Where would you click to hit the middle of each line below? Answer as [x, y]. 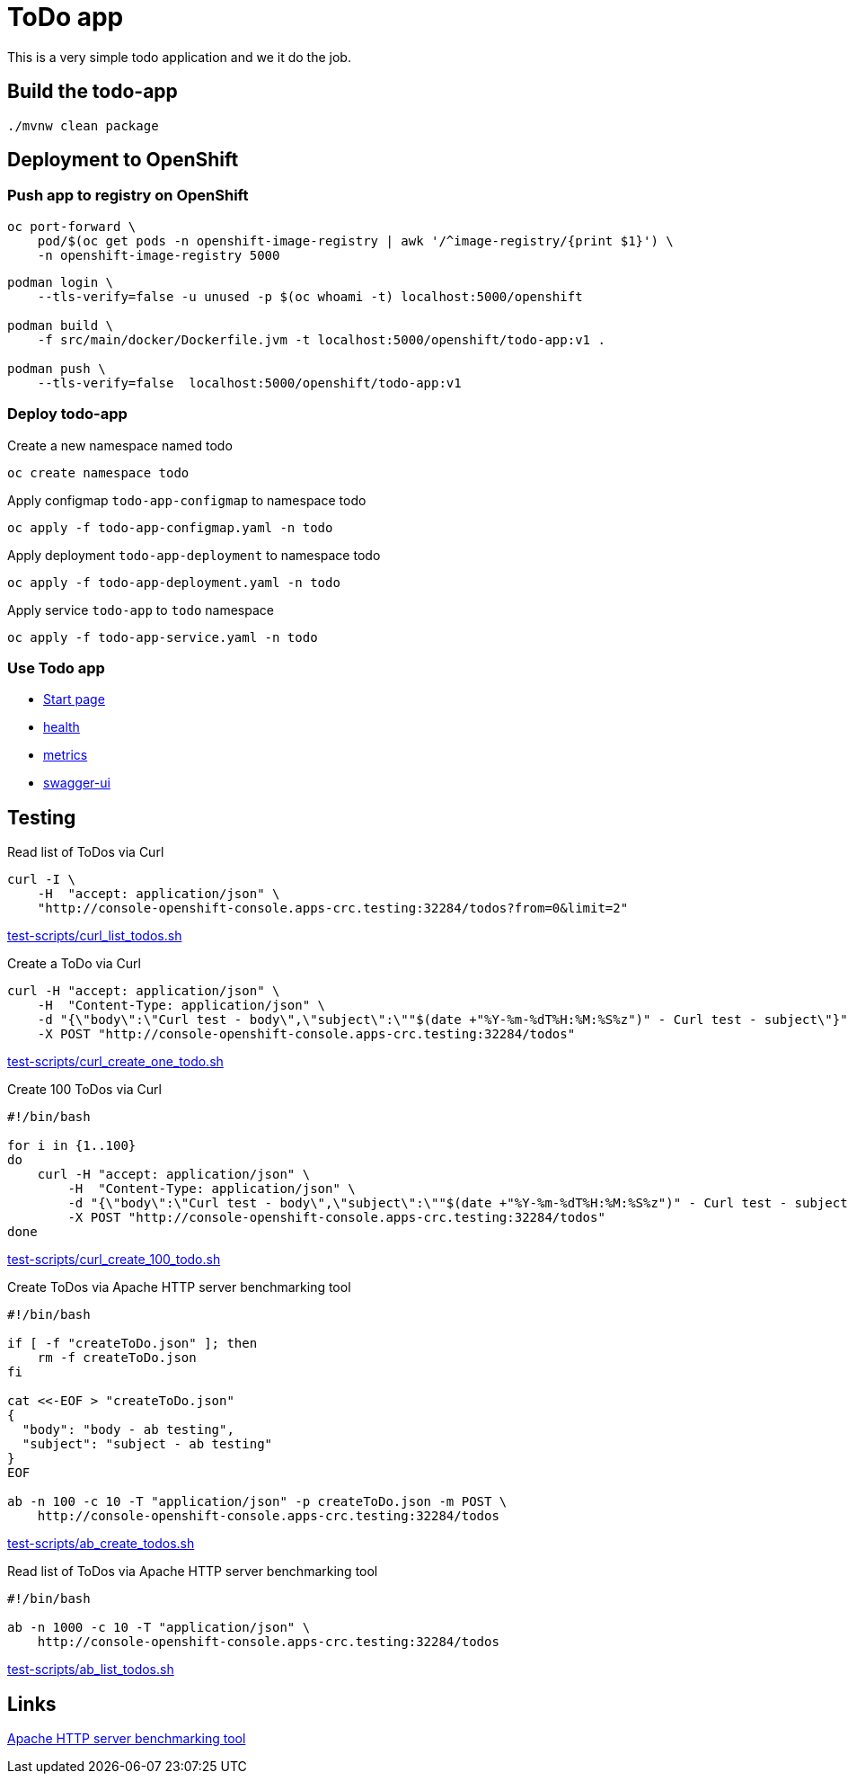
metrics [66, 755]
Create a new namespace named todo [120, 445]
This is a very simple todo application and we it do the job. [179, 57]
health [62, 727]
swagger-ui [77, 783]
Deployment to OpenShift [123, 160]
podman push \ [57, 368]
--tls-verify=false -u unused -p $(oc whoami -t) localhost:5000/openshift [310, 296]
